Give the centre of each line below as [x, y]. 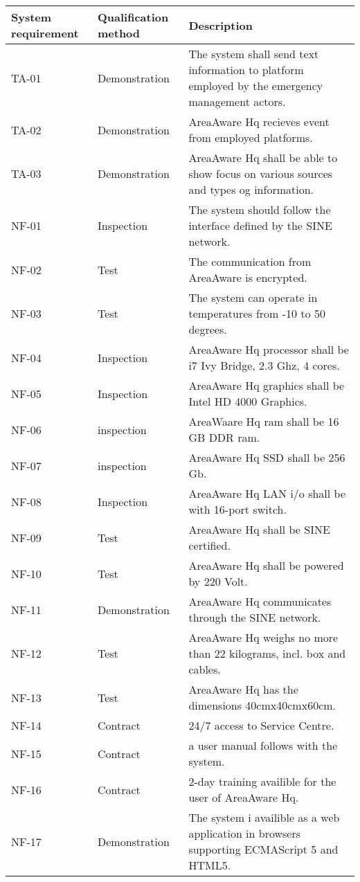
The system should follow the [260, 209]
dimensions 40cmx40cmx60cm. [262, 705]
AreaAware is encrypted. [248, 277]
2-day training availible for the [262, 781]
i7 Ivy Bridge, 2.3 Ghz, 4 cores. [264, 365]
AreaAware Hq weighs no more [263, 637]
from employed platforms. [251, 137]
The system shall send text [254, 54]
